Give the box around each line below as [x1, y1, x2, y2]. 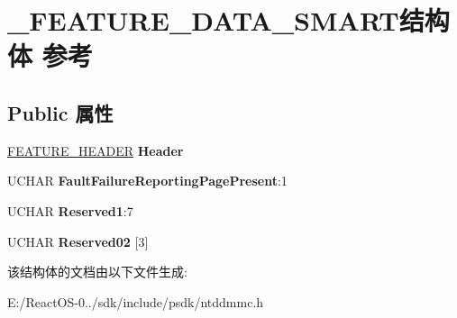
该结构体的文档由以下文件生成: [7, 262, 187, 281]
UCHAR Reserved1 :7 [7, 201, 133, 220]
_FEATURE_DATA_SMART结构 [7, 2, 450, 39]
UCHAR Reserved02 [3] [7, 232, 149, 250]
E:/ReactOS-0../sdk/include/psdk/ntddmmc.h [7, 292, 264, 311]
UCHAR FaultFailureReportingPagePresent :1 [7, 171, 288, 190]
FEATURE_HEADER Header [7, 141, 184, 159]
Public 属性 [7, 98, 114, 126]
